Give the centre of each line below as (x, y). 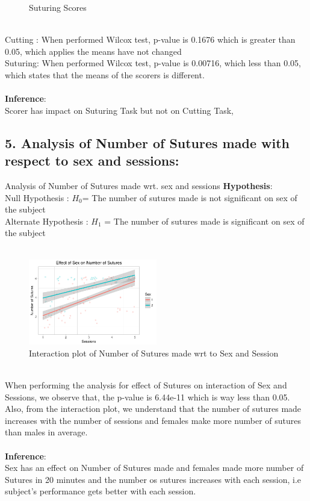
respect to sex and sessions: (92, 160)
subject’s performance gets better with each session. (101, 491)
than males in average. (46, 432)
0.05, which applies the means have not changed (93, 51)
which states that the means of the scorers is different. (105, 74)
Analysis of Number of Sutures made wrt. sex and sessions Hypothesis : (139, 185)
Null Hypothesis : (37, 197)
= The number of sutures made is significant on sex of (204, 221)
